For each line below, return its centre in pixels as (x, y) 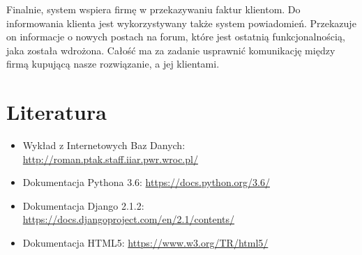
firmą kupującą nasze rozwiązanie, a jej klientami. (113, 64)
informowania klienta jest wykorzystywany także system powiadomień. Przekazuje (181, 23)
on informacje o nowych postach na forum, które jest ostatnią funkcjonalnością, (176, 37)
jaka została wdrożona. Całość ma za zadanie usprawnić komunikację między (171, 50)
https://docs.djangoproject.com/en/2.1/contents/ (129, 219)
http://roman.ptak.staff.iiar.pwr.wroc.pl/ (110, 159)
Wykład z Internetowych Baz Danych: (104, 145)
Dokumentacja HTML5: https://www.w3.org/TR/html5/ (145, 243)
